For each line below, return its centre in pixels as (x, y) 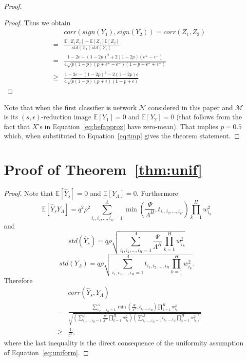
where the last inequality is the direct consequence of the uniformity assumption (124, 343)
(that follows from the (209, 117)
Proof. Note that (29, 193)
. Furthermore (157, 193)
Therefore (18, 280)
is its (11, 117)
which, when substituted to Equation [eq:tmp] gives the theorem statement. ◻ (122, 136)
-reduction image (66, 117)
